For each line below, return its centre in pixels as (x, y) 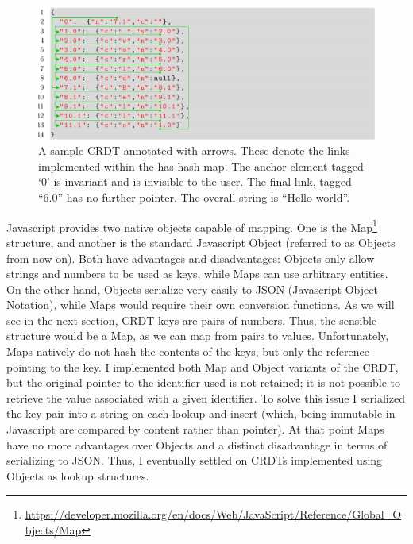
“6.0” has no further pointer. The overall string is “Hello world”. (194, 197)
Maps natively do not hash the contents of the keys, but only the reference (188, 351)
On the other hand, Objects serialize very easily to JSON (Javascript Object (192, 289)
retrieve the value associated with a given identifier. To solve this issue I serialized (206, 397)
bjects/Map (53, 530)
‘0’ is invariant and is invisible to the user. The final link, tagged (195, 181)
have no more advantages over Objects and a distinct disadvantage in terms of (197, 444)
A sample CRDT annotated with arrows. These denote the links (194, 150)
